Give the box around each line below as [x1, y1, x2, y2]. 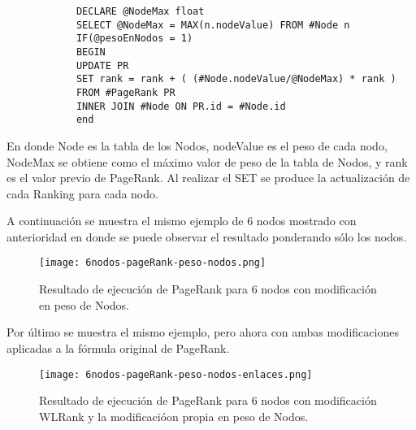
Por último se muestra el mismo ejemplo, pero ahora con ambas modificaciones [6, 324, 399, 341]
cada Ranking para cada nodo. [6, 185, 158, 202]
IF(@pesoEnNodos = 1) [76, 33, 193, 45]
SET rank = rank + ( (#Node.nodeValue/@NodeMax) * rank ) [76, 73, 396, 85]
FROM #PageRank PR [76, 86, 175, 98]
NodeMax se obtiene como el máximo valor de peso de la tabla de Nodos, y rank [6, 153, 408, 170]
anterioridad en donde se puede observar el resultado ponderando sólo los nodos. [6, 228, 407, 245]
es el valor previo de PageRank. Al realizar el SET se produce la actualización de [6, 169, 410, 186]
